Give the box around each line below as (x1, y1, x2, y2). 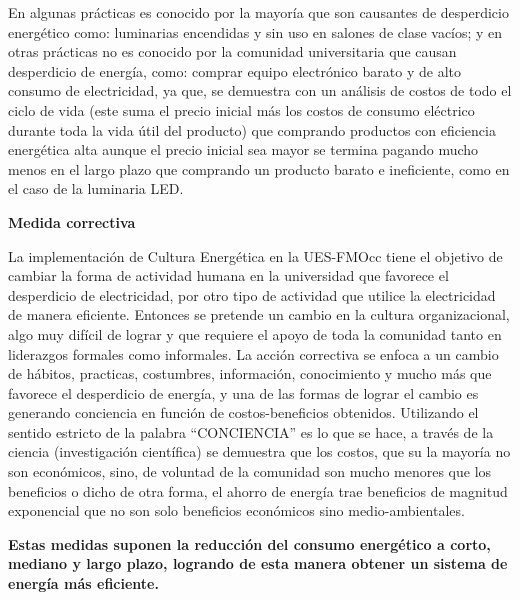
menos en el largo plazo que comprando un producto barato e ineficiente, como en (8, 158, 510, 179)
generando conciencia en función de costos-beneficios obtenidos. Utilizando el (8, 402, 479, 423)
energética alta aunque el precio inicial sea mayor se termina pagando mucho (8, 139, 479, 160)
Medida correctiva (8, 211, 136, 232)
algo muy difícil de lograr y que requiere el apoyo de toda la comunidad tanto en (8, 323, 502, 344)
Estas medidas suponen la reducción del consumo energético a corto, (8, 533, 491, 554)
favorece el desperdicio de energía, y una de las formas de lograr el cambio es (8, 382, 479, 403)
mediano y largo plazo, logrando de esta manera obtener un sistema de (8, 553, 508, 574)
